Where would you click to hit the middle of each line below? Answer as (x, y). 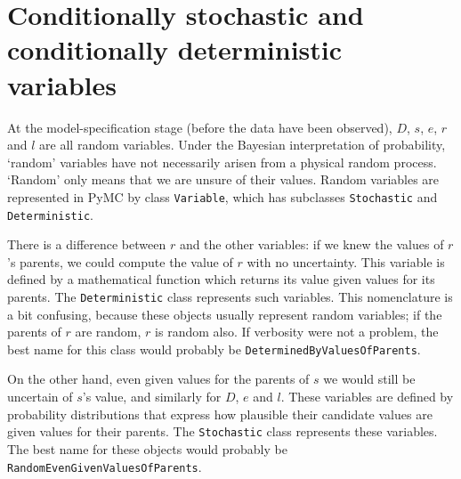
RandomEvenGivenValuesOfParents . (105, 466)
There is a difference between (87, 244)
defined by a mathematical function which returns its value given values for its (221, 279)
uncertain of (40, 397)
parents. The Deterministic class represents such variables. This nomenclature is (230, 296)
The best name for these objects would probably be (147, 448)
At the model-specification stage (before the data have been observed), (200, 127)
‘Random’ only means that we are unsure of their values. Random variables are (223, 179)
